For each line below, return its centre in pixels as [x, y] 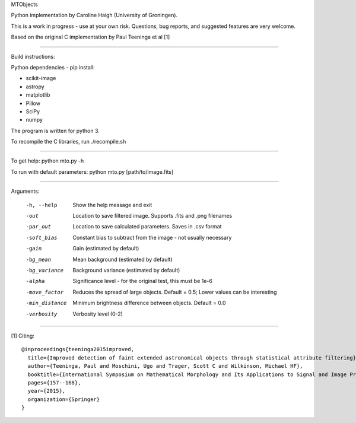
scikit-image [41, 78]
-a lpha [35, 281]
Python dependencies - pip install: [53, 67]
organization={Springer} [64, 399]
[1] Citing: [23, 336]
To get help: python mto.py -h [47, 161]
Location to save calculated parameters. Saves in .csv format [147, 227]
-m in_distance [46, 303]
